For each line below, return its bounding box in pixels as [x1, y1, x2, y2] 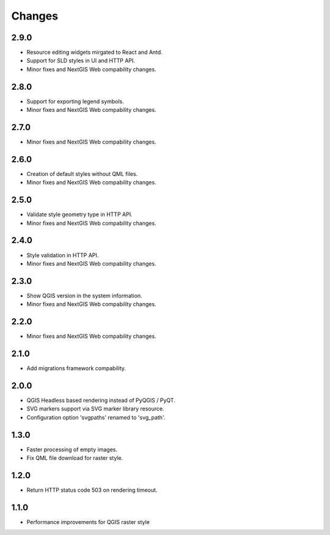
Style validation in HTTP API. [26, 251, 99, 259]
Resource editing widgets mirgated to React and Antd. [26, 49, 163, 56]
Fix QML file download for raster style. [26, 454, 123, 462]
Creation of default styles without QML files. [26, 170, 138, 177]
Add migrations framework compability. [26, 365, 127, 372]
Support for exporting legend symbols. [26, 98, 125, 105]
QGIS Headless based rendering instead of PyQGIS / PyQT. [26, 396, 175, 404]
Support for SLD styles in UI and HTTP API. [26, 57, 136, 64]
